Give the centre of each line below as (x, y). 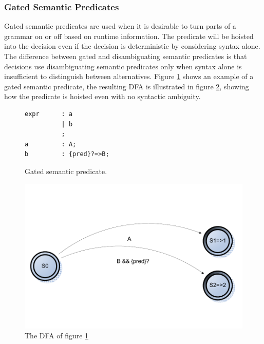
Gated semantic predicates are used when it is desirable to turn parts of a (120, 26)
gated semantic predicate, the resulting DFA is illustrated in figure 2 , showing (127, 86)
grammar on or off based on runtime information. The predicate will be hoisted (129, 36)
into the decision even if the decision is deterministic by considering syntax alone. (132, 46)
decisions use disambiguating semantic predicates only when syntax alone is (123, 66)
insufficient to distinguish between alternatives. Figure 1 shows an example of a (129, 76)
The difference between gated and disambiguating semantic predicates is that (126, 56)
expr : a (49, 114)
